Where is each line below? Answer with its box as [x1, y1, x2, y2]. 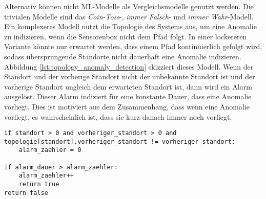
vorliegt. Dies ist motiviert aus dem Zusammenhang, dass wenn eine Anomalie [4, 101, 250, 112]
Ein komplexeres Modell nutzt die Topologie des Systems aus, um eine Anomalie [4, 21, 257, 32]
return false [4, 189, 48, 196]
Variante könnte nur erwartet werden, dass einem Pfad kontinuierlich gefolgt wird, [4, 41, 262, 52]
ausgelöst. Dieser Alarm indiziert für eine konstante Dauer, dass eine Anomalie [4, 91, 252, 102]
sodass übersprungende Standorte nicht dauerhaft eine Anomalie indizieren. [4, 51, 241, 61]
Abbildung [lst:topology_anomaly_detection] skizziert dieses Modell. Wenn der [4, 61, 254, 72]
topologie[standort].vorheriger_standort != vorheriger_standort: [4, 138, 236, 145]
